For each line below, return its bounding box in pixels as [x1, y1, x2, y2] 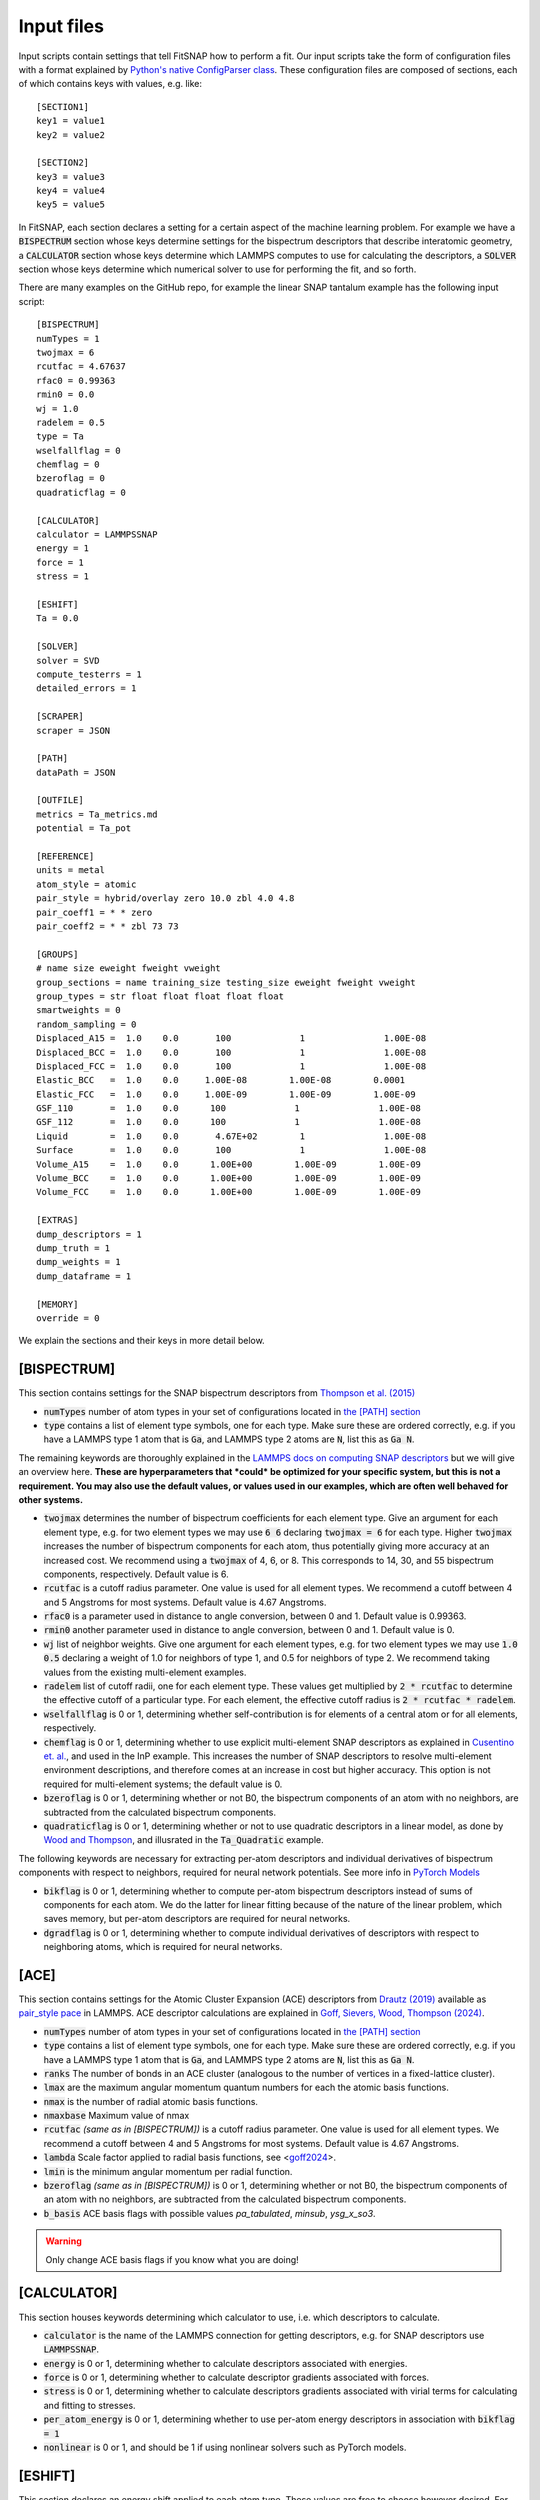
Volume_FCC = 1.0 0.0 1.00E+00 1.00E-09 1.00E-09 [36, 1186, 422, 1198]
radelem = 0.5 [36, 416, 105, 428]
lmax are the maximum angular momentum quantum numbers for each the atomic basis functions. [43, 2081, 450, 2094]
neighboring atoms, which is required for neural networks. [43, 1941, 283, 1953]
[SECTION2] [36, 157, 90, 169]
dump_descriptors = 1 [36, 1228, 142, 1240]
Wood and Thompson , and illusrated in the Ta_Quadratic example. [43, 1834, 324, 1846]
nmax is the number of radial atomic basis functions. [43, 2095, 259, 2107]
